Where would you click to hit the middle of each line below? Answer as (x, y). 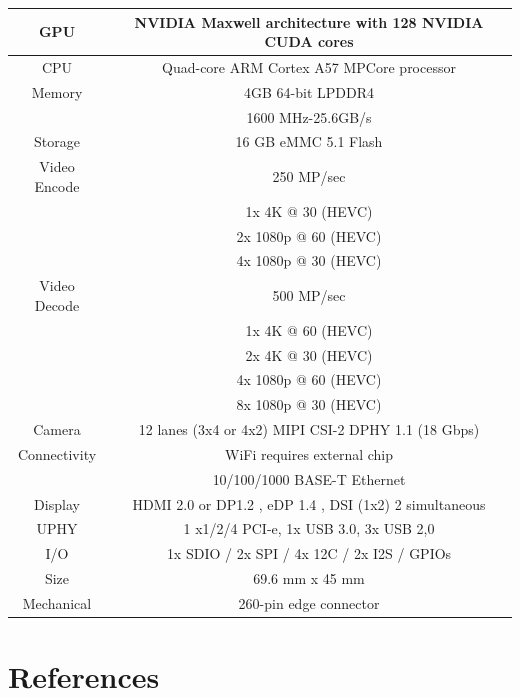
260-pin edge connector (309, 603)
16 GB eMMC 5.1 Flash (309, 141)
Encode (57, 185)
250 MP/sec (309, 176)
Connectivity (57, 453)
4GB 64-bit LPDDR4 (309, 91)
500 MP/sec (309, 295)
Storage (57, 141)
